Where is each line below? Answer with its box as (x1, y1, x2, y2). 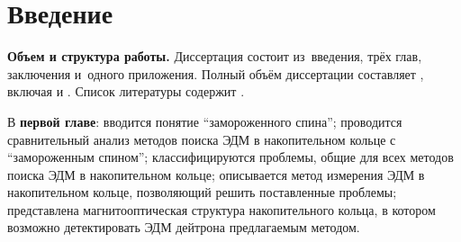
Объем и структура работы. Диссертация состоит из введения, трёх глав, (7, 47, 422, 66)
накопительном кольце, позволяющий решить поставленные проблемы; (7, 183, 397, 202)
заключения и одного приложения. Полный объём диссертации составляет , (7, 64, 424, 83)
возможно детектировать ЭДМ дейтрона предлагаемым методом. (7, 218, 360, 237)
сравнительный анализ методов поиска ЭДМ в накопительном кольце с (7, 130, 396, 148)
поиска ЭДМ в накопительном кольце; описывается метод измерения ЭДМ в (7, 165, 425, 184)
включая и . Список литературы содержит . (7, 82, 245, 101)
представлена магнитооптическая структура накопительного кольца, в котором (7, 200, 436, 219)
